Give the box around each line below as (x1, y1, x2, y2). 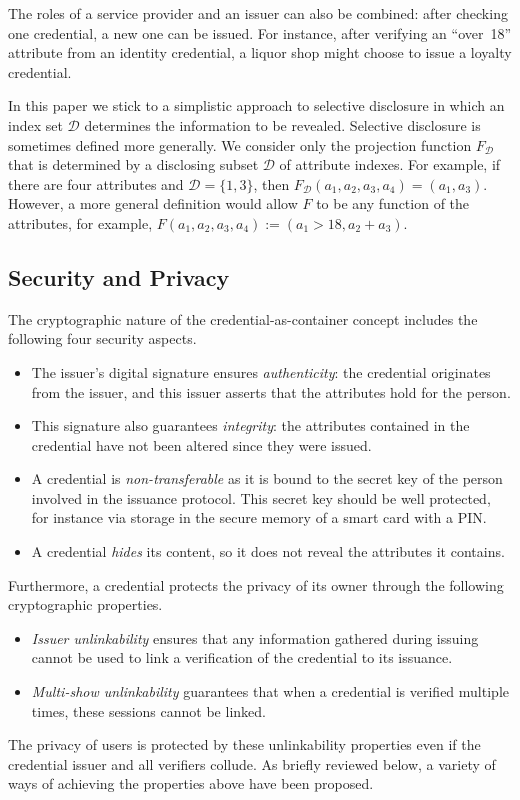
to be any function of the (316, 193, 470, 214)
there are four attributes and (8, 173, 184, 194)
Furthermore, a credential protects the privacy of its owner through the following (8, 574, 504, 595)
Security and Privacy (8, 261, 230, 292)
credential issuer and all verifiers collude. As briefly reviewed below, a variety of (8, 753, 496, 774)
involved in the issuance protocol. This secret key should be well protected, (31, 487, 491, 508)
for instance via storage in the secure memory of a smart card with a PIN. (31, 507, 487, 528)
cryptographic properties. (8, 594, 163, 615)
